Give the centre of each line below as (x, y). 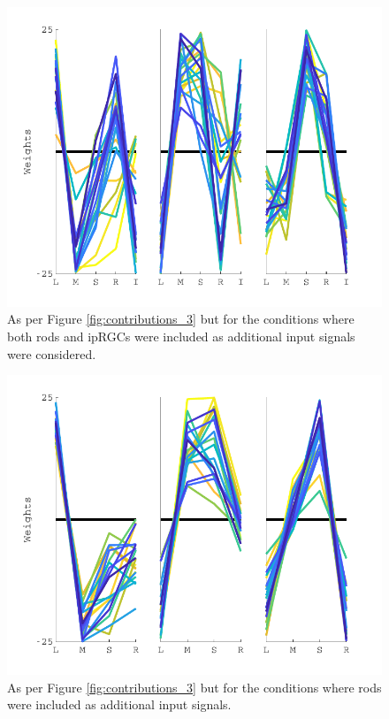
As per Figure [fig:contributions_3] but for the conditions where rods (194, 687)
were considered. (52, 353)
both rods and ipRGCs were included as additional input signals (181, 337)
